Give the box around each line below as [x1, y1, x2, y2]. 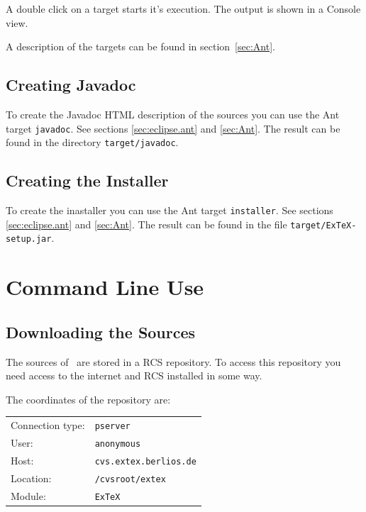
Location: [11, 470, 52, 485]
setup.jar [6, 234, 52, 245]
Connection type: [11, 418, 85, 433]
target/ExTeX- [290, 220, 357, 230]
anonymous [94, 439, 141, 450]
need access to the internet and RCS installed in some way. [6, 368, 262, 383]
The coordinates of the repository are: [6, 391, 171, 406]
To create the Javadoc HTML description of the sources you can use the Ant [6, 106, 340, 121]
